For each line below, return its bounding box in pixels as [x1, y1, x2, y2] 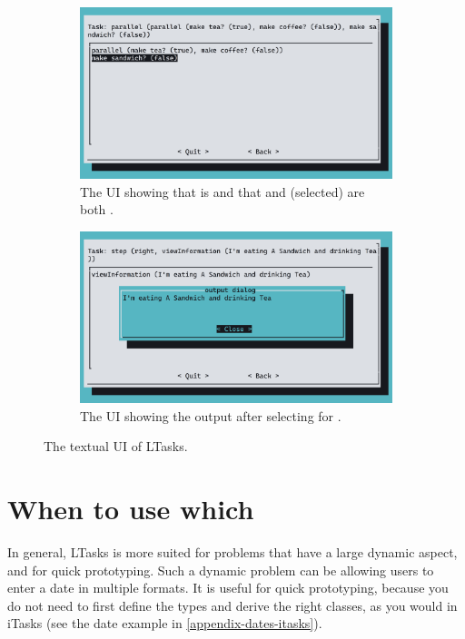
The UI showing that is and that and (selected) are [80, 182, 365, 201]
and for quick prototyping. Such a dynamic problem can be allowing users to [7, 560, 434, 579]
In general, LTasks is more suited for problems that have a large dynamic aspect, [7, 542, 458, 561]
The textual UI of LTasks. [44, 437, 188, 456]
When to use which [7, 490, 254, 526]
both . [80, 200, 114, 219]
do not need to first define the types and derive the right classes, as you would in [7, 595, 458, 614]
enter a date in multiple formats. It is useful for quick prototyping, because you [7, 578, 449, 597]
